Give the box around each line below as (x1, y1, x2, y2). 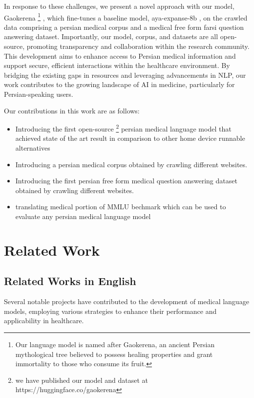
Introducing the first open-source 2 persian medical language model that (15, 122, 232, 133)
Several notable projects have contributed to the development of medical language (4, 296, 249, 307)
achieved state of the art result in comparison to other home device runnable (15, 133, 245, 143)
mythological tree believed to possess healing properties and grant (15, 349, 213, 359)
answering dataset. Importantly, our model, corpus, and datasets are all (4, 31, 218, 42)
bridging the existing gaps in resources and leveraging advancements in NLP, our (4, 69, 246, 80)
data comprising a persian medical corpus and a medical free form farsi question (4, 22, 244, 32)
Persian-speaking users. (4, 89, 73, 99)
